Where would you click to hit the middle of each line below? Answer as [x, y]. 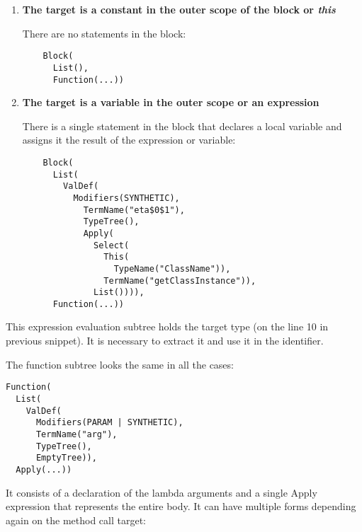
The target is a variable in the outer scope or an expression [171, 102]
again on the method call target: [76, 520]
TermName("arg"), [77, 434]
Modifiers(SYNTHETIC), [126, 198]
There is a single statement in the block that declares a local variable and [182, 126]
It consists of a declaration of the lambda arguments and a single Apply [162, 492]
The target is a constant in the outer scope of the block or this [179, 9]
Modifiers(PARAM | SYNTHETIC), [109, 423]
